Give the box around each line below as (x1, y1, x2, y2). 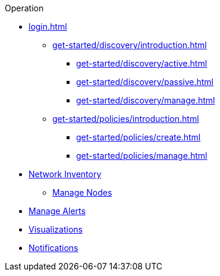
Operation (5, 3, 44, 13)
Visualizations (29, 224, 83, 234)
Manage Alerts (29, 206, 86, 216)
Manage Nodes (52, 187, 112, 197)
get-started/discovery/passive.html (76, 77, 213, 87)
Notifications (29, 243, 78, 253)
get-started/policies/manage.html (76, 150, 208, 161)
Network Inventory (29, 169, 102, 179)
